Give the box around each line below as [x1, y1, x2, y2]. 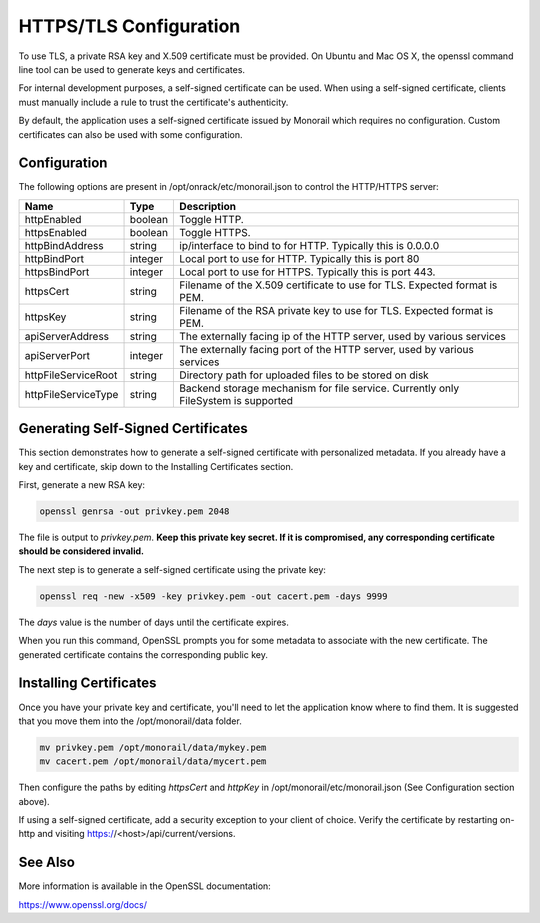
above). [18, 795, 50, 807]
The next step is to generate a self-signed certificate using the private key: [18, 563, 327, 575]
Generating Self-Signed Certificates [18, 420, 249, 437]
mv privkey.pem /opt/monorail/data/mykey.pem [39, 741, 267, 753]
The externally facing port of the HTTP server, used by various [179, 342, 474, 356]
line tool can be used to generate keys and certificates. [18, 63, 245, 75]
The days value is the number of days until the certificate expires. [18, 616, 289, 628]
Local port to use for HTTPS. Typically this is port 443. [179, 265, 436, 279]
